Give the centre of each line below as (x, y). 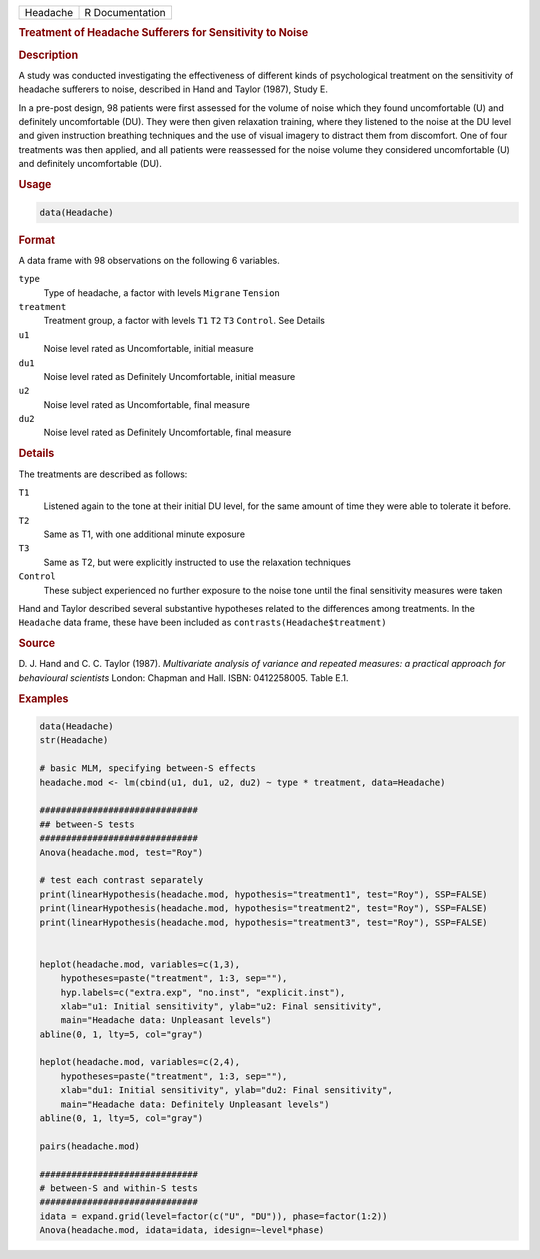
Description (48, 55)
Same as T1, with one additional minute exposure (144, 534)
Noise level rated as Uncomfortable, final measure (146, 404)
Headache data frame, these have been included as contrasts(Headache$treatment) (202, 622)
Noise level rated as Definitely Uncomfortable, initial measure (169, 376)
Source (37, 643)
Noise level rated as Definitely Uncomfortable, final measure (167, 432)
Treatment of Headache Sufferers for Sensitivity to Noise (163, 33)
